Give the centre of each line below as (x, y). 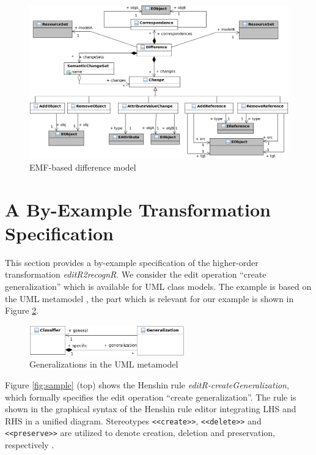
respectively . (30, 445)
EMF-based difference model (83, 167)
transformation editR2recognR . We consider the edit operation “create (136, 274)
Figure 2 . (22, 310)
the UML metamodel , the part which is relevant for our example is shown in (149, 298)
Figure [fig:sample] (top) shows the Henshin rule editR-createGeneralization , (147, 384)
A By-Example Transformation (138, 209)
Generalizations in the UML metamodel (104, 364)
